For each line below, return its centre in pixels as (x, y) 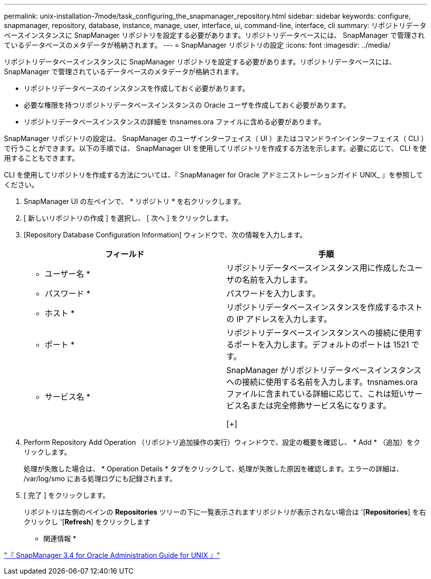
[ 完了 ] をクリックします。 (67, 495)
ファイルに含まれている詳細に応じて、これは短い (317, 394)
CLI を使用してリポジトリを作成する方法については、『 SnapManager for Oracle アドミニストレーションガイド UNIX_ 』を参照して (214, 175)
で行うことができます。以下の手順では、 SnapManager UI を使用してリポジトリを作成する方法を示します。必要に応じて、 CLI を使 (215, 148)
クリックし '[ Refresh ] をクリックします (87, 522)
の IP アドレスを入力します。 (279, 319)
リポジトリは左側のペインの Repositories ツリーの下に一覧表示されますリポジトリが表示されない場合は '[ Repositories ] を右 (225, 512)
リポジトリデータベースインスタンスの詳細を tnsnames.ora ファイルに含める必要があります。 (174, 122)
